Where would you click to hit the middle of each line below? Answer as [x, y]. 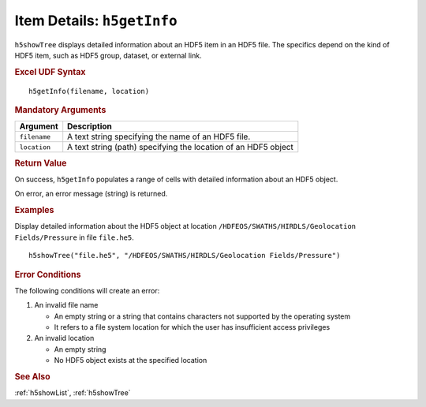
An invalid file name [66, 305]
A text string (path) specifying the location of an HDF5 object [180, 147]
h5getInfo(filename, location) [89, 91]
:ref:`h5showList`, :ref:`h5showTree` [73, 393]
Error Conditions [48, 274]
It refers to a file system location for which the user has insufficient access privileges [192, 327]
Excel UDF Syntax [50, 72]
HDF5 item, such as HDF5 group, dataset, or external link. [108, 55]
